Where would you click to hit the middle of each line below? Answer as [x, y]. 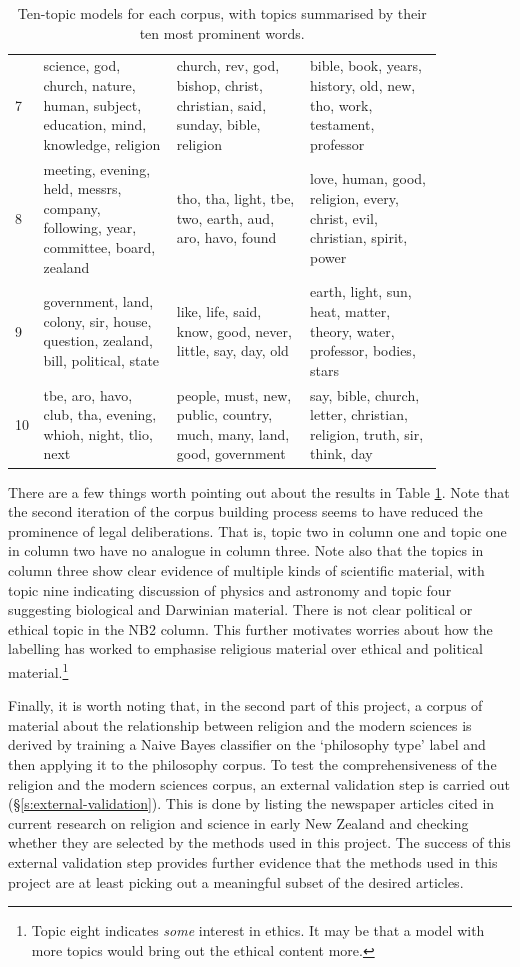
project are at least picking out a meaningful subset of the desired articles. [236, 881]
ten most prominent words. [222, 32]
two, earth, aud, [225, 217]
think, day [341, 453]
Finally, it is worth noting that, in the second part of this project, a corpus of [245, 705]
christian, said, [221, 104]
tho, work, [341, 104]
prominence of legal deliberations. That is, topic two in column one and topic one [257, 530]
